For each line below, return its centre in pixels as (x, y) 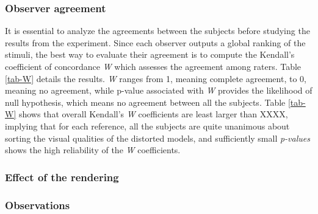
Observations (38, 205)
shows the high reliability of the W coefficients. (93, 150)
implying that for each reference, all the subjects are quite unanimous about (147, 126)
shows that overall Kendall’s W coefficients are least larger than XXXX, (153, 114)
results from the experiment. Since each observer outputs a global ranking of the (155, 42)
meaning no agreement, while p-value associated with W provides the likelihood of (159, 90)
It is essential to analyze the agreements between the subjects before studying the (157, 31)
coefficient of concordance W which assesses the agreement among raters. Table (153, 66)
